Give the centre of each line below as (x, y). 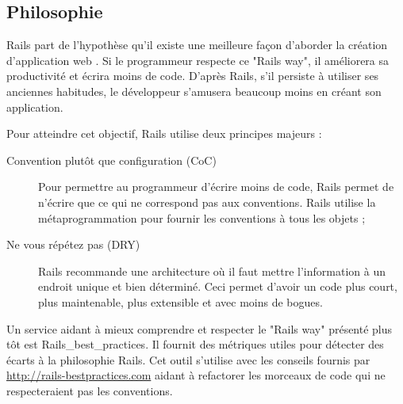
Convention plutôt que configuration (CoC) (111, 160)
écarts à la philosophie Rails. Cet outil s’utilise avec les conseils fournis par (188, 359)
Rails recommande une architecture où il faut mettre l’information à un (212, 271)
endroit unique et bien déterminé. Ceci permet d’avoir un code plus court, (218, 286)
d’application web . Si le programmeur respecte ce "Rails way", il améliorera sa (198, 60)
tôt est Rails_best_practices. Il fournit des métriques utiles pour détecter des (195, 344)
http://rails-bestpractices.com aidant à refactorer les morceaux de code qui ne (196, 375)
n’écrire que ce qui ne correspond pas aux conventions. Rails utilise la (207, 202)
